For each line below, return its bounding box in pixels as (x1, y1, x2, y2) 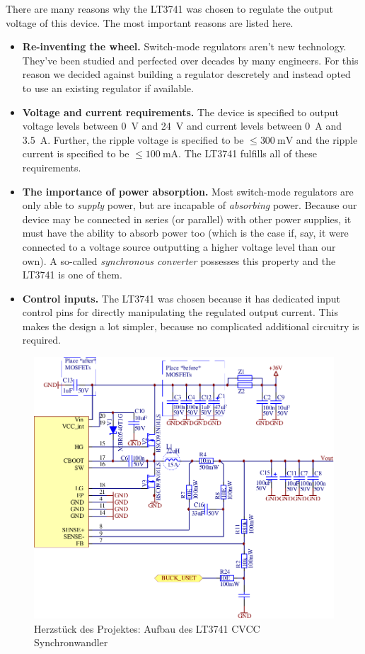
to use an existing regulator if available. (22, 80, 194, 95)
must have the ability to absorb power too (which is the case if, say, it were (22, 225, 349, 240)
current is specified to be (22, 146, 129, 161)
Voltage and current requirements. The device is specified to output (22, 104, 339, 119)
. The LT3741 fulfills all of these (178, 146, 318, 161)
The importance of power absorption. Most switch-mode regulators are (22, 184, 354, 198)
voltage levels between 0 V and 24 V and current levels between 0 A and (22, 118, 342, 133)
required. (22, 332, 61, 347)
